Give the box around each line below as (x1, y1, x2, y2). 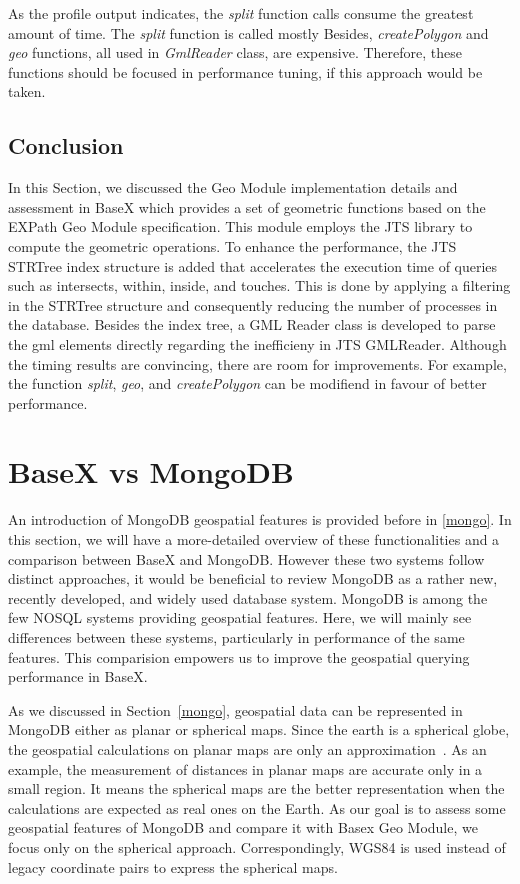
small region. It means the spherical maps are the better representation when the (8, 778, 505, 799)
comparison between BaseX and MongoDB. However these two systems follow (8, 548, 485, 569)
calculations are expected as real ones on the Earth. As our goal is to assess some (8, 797, 506, 818)
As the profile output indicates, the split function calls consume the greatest (8, 3, 474, 23)
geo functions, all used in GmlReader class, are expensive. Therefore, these (8, 42, 462, 63)
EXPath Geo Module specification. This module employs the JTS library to (8, 216, 473, 237)
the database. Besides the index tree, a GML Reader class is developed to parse (8, 314, 496, 335)
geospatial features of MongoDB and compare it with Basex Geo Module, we (8, 817, 478, 838)
